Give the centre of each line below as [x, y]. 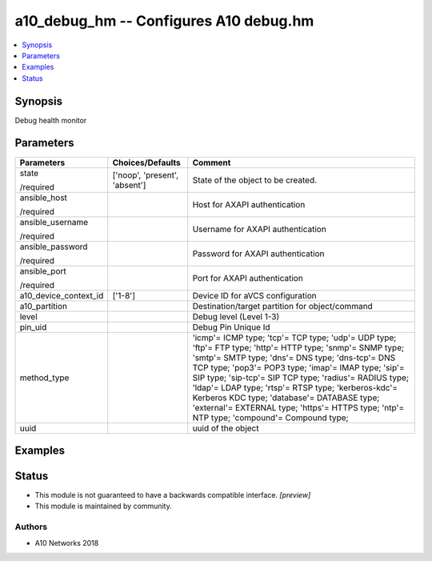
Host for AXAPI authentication [249, 204]
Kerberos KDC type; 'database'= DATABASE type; [286, 398]
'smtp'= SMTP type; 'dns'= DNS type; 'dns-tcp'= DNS [294, 358]
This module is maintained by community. [103, 506]
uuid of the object [226, 428]
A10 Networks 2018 [67, 543]
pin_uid [33, 327]
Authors [31, 527]
